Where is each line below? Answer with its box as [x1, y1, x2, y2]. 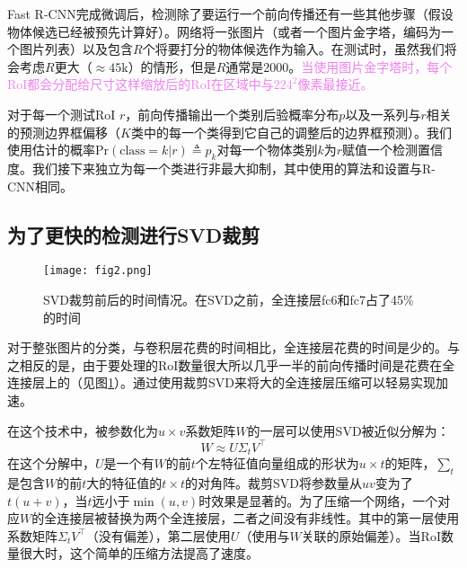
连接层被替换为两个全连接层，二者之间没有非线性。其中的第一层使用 [57, 509, 460, 528]
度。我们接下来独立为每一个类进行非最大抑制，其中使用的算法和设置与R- [7, 158, 436, 177]
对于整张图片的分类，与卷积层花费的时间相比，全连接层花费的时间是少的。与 [7, 338, 460, 357]
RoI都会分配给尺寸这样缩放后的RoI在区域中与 [7, 75, 274, 93]
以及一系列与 [345, 104, 421, 123]
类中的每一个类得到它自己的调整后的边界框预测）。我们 [130, 122, 452, 141]
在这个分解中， [7, 454, 95, 473]
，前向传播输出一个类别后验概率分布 [125, 104, 339, 123]
